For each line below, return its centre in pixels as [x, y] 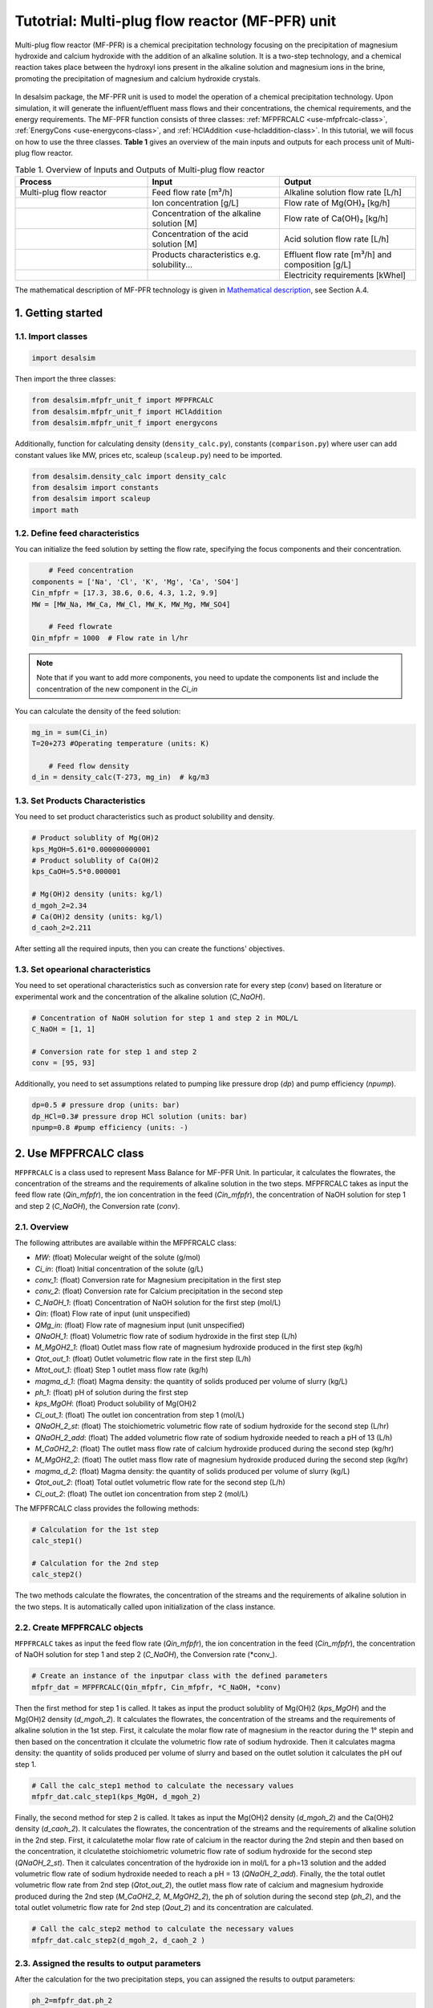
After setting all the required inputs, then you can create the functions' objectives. [150, 949]
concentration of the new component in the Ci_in [117, 689]
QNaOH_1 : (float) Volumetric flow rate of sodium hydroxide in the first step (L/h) [166, 1337]
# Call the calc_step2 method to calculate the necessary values [163, 1929]
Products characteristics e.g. [206, 255]
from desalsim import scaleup [91, 499]
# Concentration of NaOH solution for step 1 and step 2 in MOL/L [165, 1018]
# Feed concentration [91, 571]
